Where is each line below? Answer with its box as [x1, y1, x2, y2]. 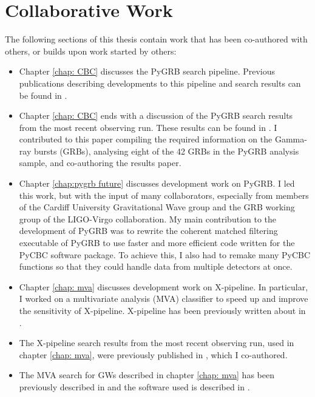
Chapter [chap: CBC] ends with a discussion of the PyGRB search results [19, 109, 293, 122]
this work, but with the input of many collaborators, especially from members [19, 188, 309, 201]
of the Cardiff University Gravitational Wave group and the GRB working [19, 201, 295, 213]
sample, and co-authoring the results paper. [19, 156, 181, 169]
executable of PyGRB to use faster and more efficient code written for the [19, 236, 295, 249]
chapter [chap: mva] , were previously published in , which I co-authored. [19, 348, 288, 361]
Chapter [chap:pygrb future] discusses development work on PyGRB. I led [19, 177, 295, 190]
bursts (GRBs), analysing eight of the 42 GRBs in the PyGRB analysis [33, 144, 299, 157]
